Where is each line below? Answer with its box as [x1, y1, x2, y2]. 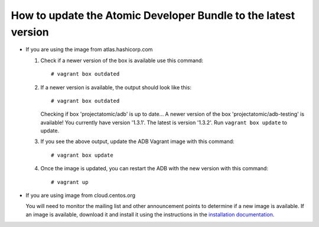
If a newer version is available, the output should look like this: [40, 83, 192, 91]
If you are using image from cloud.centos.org [25, 192, 136, 199]
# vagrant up [51, 179, 89, 186]
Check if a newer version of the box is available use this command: [40, 57, 204, 64]
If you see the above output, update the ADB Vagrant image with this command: [40, 138, 235, 145]
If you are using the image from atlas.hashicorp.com [25, 46, 153, 53]
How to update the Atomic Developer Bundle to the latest [11, 9, 295, 22]
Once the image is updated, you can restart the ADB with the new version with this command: [40, 165, 269, 172]
